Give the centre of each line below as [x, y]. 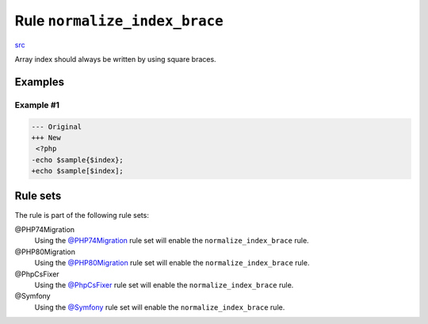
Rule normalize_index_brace [119, 21]
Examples [40, 82]
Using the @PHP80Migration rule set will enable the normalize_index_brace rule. [172, 263]
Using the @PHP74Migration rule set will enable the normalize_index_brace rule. [172, 241]
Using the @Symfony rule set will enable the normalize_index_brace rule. [160, 307]
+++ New [46, 137]
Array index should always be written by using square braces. [116, 59]
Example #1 [37, 105]
